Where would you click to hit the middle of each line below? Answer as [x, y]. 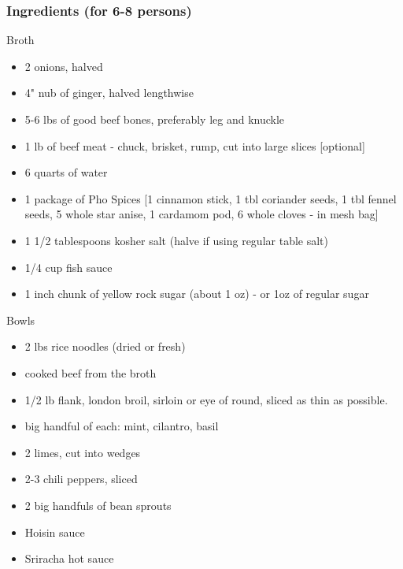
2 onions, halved [64, 66]
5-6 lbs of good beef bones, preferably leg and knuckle [155, 119]
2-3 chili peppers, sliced [81, 479]
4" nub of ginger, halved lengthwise [109, 93]
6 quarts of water [66, 172]
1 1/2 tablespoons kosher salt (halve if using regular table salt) [176, 240]
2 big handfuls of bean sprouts [98, 505]
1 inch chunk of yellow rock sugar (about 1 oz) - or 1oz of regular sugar [197, 294]
